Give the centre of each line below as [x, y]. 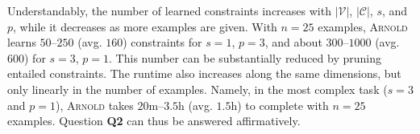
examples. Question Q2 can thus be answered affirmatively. [154, 121]
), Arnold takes [94, 105]
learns [22, 42]
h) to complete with [280, 105]
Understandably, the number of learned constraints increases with [169, 10]
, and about [293, 42]
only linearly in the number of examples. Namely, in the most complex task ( [198, 89]
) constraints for [162, 42]
